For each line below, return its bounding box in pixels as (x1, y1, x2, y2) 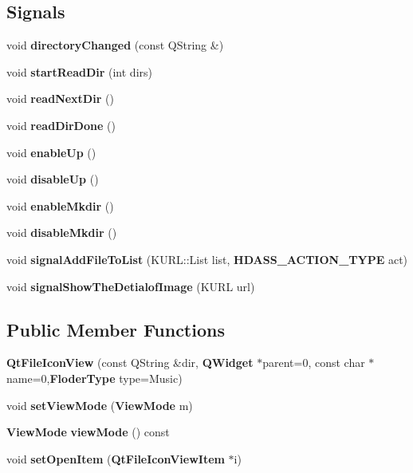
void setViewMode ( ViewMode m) (6, 396, 193, 413)
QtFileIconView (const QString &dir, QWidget (6, 354, 254, 371)
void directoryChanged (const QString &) (6, 37, 224, 53)
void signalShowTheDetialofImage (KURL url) (6, 278, 255, 294)
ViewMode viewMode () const (6, 424, 170, 440)
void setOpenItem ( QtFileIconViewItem (6, 450, 225, 467)
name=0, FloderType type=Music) (6, 369, 183, 386)
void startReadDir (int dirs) (6, 63, 153, 80)
